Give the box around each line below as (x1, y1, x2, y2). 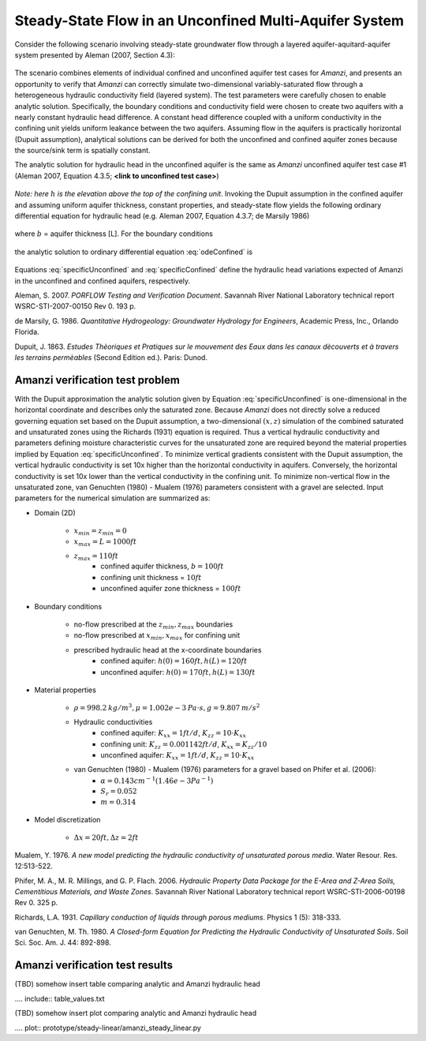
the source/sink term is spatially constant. (14, 146, 151, 155)
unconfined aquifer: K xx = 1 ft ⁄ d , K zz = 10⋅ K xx (100, 751, 255, 762)
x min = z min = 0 (73, 526, 127, 537)
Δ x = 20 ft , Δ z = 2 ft (73, 833, 139, 842)
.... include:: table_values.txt (14, 994, 106, 1003)
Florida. (14, 328, 39, 337)
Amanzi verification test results (14, 959, 174, 972)
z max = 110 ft (73, 551, 119, 562)
